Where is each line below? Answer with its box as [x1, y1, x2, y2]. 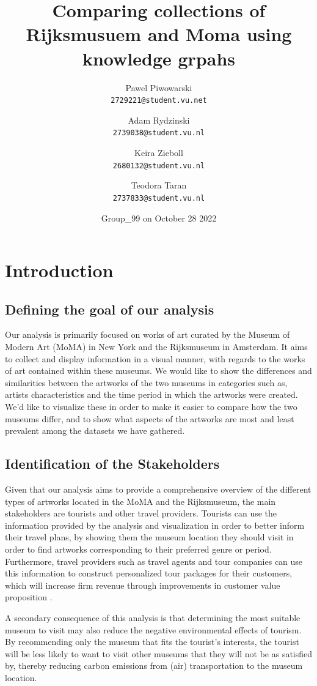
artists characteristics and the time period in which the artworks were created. [5, 388, 298, 401]
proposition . [5, 591, 53, 603]
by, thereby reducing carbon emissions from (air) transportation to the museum [5, 659, 303, 672]
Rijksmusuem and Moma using [26, 21, 292, 47]
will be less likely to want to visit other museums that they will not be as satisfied [5, 647, 313, 660]
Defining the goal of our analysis [5, 299, 214, 318]
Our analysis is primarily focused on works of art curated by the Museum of [5, 328, 290, 341]
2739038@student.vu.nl [112, 129, 205, 138]
